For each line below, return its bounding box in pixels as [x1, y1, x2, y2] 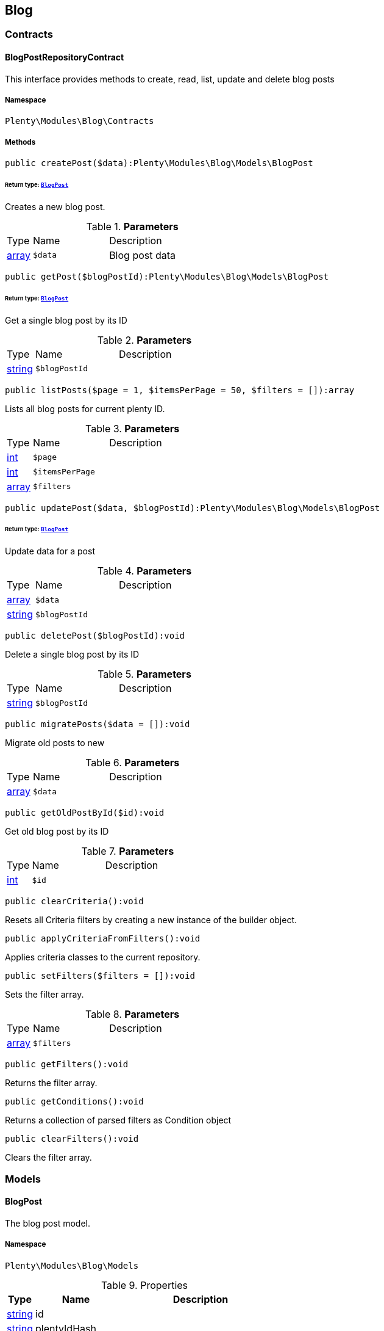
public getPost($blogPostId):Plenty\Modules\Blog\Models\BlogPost [5, 271, 329, 281]
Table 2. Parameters [97, 333, 192, 346]
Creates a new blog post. [5, 201, 105, 212]
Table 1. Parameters [86, 220, 179, 233]
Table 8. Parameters [85, 1008, 180, 1021]
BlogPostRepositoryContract [5, 52, 124, 63]
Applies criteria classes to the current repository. [5, 952, 201, 963]
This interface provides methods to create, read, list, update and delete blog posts [5, 73, 335, 84]
